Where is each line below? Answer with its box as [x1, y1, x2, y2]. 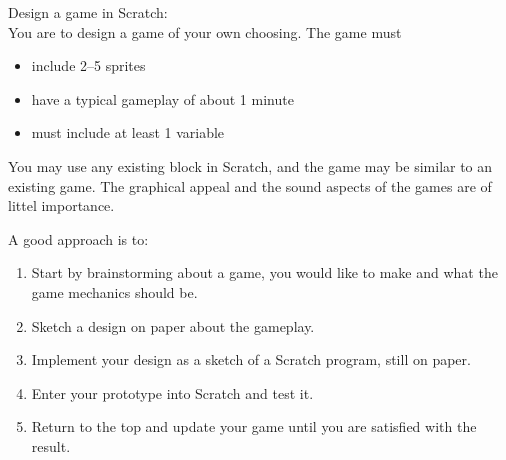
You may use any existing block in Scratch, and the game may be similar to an [8, 155, 493, 176]
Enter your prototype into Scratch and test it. [31, 382, 314, 403]
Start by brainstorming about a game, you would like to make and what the [31, 262, 498, 283]
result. [31, 435, 71, 456]
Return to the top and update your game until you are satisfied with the [31, 416, 477, 437]
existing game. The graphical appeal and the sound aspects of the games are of [8, 175, 492, 196]
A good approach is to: [8, 228, 149, 249]
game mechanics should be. [31, 281, 198, 302]
